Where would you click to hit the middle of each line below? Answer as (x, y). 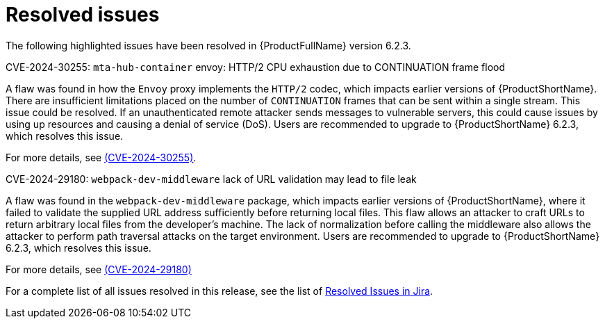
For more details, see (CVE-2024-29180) (99, 269)
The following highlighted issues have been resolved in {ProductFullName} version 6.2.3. (208, 45)
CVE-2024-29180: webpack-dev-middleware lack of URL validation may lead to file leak (211, 179)
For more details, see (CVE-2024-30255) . (101, 157)
